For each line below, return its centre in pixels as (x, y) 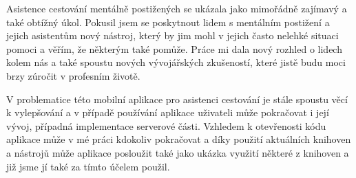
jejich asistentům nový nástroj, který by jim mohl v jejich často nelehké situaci (172, 35)
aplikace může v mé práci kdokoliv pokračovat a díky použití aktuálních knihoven (179, 139)
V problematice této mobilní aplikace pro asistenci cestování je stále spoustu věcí (177, 99)
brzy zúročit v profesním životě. (73, 75)
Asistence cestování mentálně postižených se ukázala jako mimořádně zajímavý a (177, 8)
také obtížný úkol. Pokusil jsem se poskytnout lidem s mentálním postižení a (168, 22)
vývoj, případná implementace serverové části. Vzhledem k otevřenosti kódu (166, 125)
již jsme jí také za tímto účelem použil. (88, 166)
